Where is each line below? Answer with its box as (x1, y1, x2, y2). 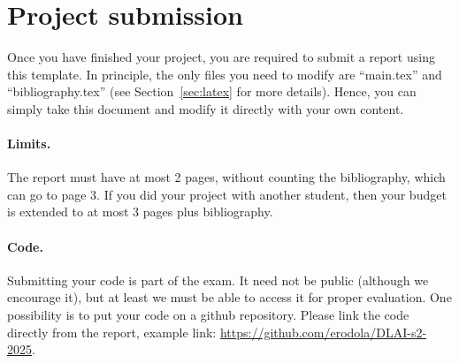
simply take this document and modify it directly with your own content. (7, 99, 404, 117)
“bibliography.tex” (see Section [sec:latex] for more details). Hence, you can (7, 82, 417, 101)
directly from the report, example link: (7, 322, 217, 341)
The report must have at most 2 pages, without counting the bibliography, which (7, 168, 446, 186)
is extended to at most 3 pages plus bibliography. (7, 202, 273, 221)
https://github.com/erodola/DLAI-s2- (219, 322, 427, 341)
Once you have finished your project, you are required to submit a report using (7, 48, 435, 66)
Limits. (7, 134, 51, 153)
